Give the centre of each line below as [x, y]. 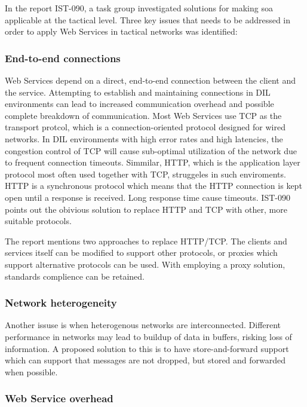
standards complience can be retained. [75, 276]
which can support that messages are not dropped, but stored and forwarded [145, 360]
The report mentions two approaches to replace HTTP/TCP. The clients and [146, 241]
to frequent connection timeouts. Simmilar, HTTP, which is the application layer [153, 162]
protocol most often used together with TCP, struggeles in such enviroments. [145, 174]
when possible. [31, 371]
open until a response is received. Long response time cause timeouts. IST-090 [148, 197]
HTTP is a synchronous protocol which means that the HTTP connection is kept [153, 186]
